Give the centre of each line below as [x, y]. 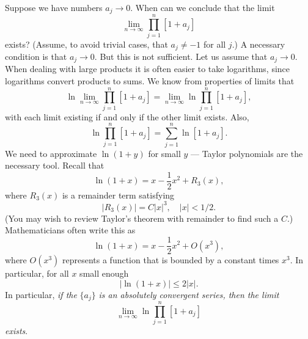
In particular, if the [41, 294]
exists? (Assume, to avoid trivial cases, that [86, 44]
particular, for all [37, 273]
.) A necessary [258, 44]
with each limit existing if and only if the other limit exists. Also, [127, 116]
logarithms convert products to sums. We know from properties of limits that [150, 81]
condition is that [36, 56]
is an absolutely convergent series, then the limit [189, 294]
